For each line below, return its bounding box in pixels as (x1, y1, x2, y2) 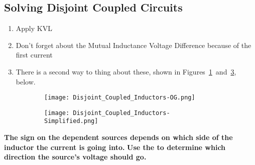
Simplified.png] (44, 117, 98, 125)
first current (16, 49, 53, 60)
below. (16, 76, 36, 86)
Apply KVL (16, 23, 52, 33)
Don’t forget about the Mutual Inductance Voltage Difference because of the (16, 39, 251, 50)
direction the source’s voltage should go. (4, 151, 147, 162)
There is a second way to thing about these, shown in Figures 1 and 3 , (16, 66, 236, 76)
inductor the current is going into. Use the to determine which (4, 141, 226, 152)
